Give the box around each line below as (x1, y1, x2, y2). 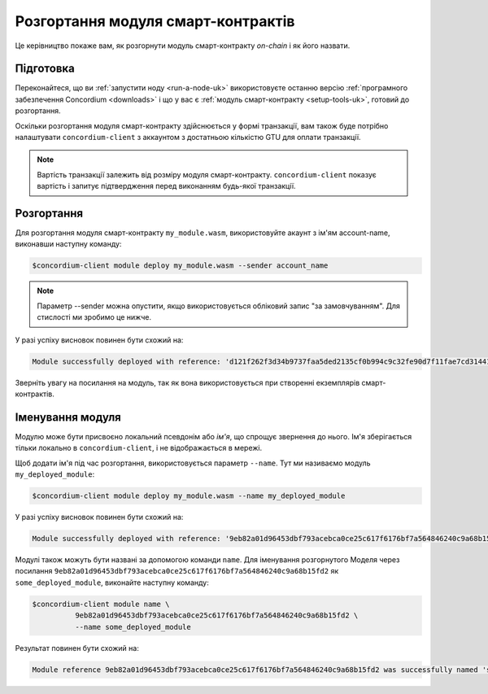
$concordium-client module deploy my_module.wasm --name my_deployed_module (32, 491, 346, 500)
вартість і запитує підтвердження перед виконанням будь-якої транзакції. (37, 181, 296, 191)
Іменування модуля (15, 410, 121, 424)
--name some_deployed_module (74, 622, 191, 631)
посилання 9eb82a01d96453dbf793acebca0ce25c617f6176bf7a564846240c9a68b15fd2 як (15, 566, 339, 576)
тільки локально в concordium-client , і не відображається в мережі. (15, 443, 263, 453)
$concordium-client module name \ (32, 599, 170, 609)
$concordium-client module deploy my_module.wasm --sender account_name (32, 261, 329, 270)
